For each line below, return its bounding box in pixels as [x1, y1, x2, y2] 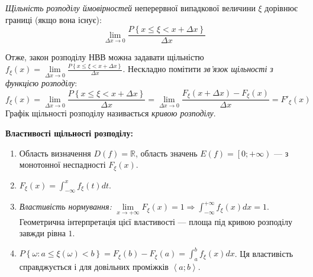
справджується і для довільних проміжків [19, 260, 169, 273]
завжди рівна [19, 227, 66, 239]
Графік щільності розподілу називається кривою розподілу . [5, 107, 216, 119]
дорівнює [264, 2, 298, 14]
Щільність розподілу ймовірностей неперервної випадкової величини [5, 2, 256, 14]
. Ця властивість [234, 247, 293, 259]
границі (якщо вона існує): [5, 13, 102, 25]
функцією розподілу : [5, 77, 78, 89]
